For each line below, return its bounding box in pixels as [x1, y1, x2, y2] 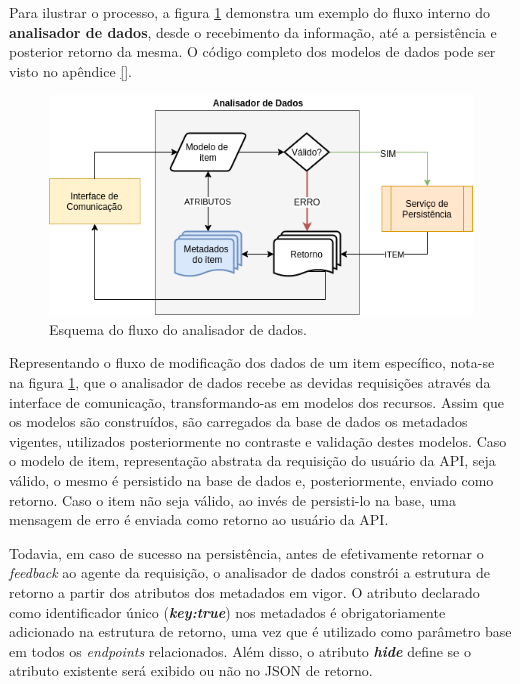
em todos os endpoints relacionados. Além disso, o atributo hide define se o [9, 640, 472, 661]
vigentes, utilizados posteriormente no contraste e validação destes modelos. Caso [9, 430, 507, 451]
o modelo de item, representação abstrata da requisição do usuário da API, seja [9, 450, 496, 471]
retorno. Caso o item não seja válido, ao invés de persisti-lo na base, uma [9, 489, 456, 510]
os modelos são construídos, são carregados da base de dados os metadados [9, 411, 468, 432]
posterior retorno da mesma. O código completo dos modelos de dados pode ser [9, 41, 496, 62]
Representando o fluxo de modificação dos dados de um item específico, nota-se [9, 352, 495, 373]
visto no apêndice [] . [9, 60, 133, 81]
